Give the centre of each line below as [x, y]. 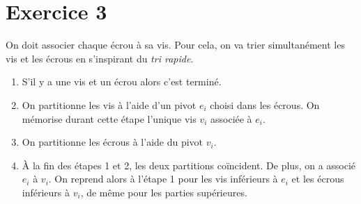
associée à [231, 118]
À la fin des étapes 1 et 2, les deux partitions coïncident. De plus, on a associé [189, 165]
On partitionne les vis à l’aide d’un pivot [109, 104]
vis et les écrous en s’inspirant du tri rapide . [100, 58]
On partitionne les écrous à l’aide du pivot [113, 142]
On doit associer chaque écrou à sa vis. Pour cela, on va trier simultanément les [175, 45]
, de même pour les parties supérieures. [164, 192]
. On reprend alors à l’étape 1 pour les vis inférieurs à [163, 179]
